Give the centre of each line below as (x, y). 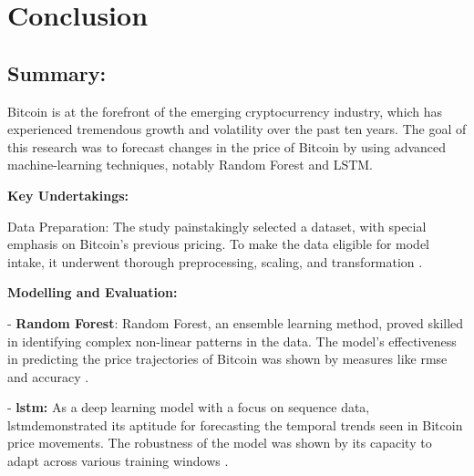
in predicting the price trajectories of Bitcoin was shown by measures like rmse (227, 359)
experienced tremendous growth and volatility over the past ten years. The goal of (237, 129)
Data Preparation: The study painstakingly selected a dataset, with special (217, 226)
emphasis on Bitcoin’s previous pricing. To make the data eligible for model (219, 244)
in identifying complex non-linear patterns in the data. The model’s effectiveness (232, 341)
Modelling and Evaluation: (93, 292)
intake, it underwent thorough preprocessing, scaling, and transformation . (215, 261)
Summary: (57, 72)
